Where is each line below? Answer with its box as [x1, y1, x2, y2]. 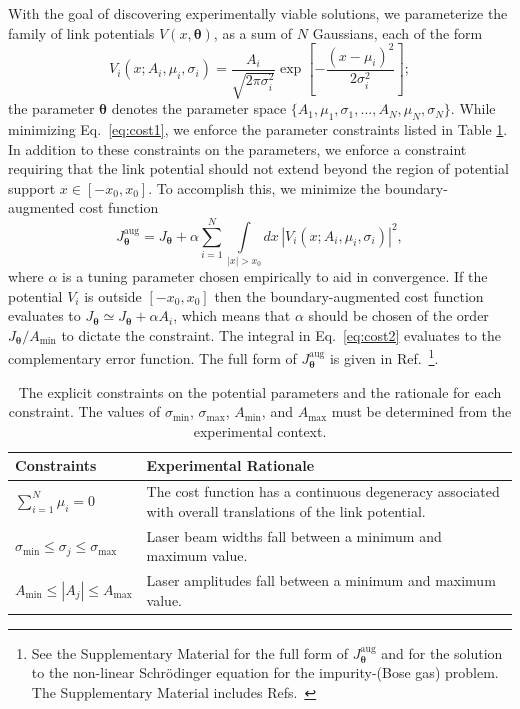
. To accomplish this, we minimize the [148, 177, 381, 198]
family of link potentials [8, 22, 155, 43]
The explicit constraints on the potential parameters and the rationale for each [18, 381, 502, 402]
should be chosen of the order [308, 305, 489, 326]
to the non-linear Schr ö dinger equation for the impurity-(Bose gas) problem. [31, 662, 499, 683]
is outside [84, 285, 142, 306]
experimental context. [193, 420, 327, 441]
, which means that [173, 305, 291, 326]
